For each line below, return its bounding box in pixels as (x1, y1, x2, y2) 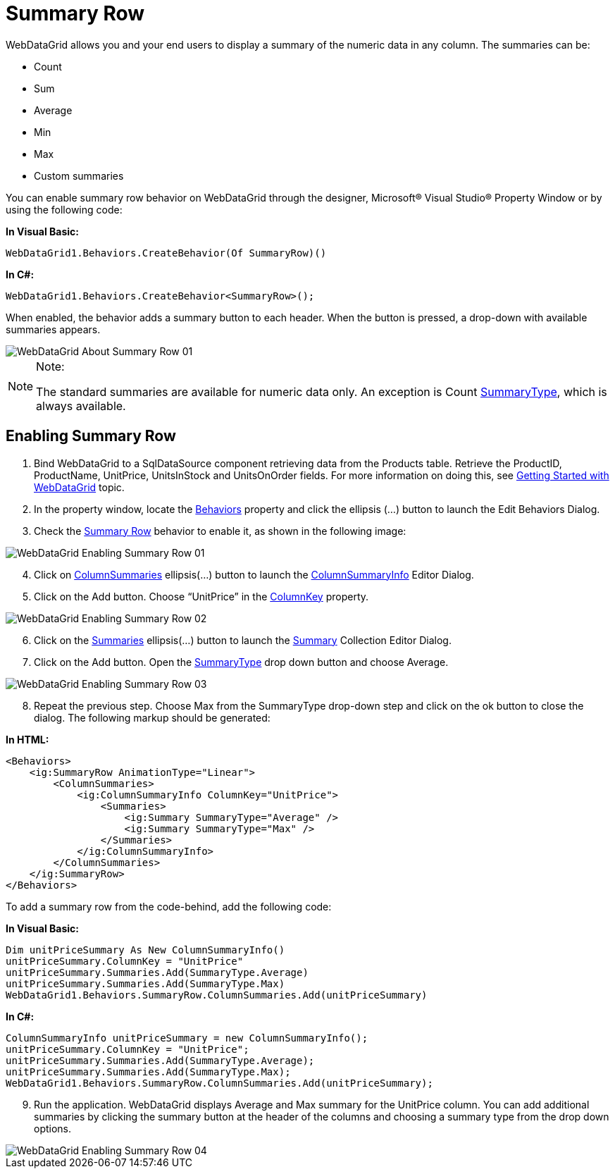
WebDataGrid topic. (34, 481, 125, 493)
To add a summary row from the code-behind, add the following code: (6, 900, 332, 913)
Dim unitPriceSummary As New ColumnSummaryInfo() (6, 944, 285, 956)
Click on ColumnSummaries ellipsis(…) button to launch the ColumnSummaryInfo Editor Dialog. (34, 568, 474, 581)
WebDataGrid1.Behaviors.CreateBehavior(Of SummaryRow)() (6, 247, 327, 259)
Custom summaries (34, 169, 124, 182)
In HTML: (6, 733, 49, 746)
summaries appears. (6, 323, 101, 335)
